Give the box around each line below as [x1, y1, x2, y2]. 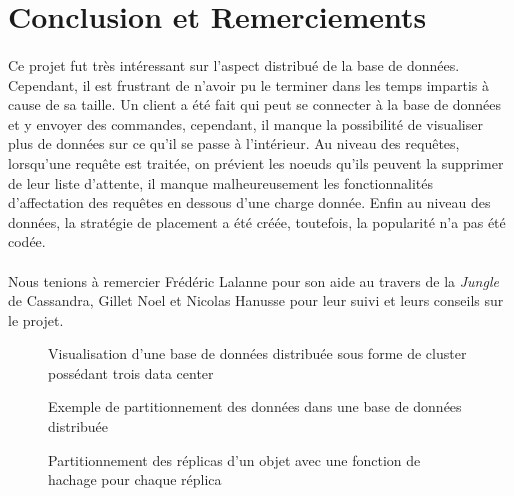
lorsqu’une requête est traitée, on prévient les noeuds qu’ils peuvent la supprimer [8, 152, 504, 173]
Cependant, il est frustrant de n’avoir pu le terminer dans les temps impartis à [8, 74, 489, 95]
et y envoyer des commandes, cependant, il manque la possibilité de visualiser [8, 113, 483, 134]
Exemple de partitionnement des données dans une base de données [48, 396, 462, 417]
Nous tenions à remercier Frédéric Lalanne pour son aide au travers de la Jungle [8, 270, 499, 291]
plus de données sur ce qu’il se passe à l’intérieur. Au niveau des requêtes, [8, 133, 460, 154]
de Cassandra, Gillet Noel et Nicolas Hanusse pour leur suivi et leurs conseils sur [8, 290, 504, 311]
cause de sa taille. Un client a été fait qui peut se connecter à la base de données [8, 94, 502, 115]
